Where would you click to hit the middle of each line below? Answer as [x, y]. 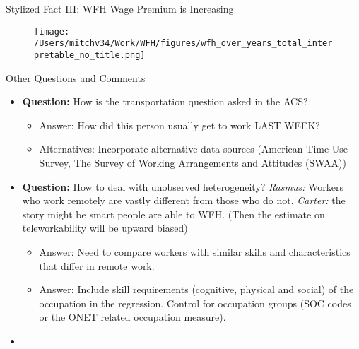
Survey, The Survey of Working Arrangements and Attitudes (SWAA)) [193, 162]
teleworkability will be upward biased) [105, 228]
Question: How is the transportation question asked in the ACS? [165, 101]
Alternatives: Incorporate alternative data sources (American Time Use [194, 149]
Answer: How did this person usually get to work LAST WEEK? [179, 125]
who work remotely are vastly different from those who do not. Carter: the [184, 200]
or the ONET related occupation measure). [133, 317]
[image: [52, 31]
